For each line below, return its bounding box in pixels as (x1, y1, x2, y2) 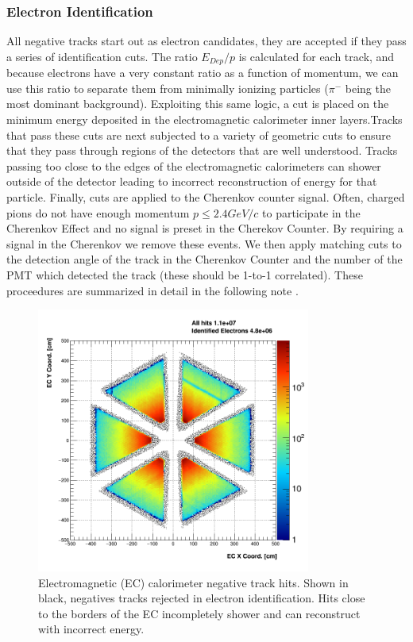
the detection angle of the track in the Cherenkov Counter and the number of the (6, 251, 403, 267)
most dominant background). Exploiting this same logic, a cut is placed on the (6, 95, 389, 112)
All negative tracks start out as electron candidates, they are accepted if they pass (6, 33, 407, 49)
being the (345, 79, 391, 96)
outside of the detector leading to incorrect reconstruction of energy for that (6, 173, 377, 190)
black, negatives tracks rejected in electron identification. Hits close (38, 590, 365, 606)
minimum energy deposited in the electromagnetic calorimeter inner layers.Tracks (6, 111, 403, 128)
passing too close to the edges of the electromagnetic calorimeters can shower (6, 157, 381, 174)
